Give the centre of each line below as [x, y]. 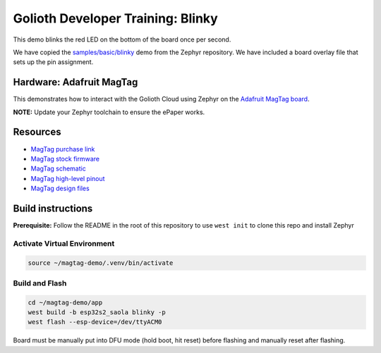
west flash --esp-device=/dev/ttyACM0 [95, 322]
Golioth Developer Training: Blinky [115, 18]
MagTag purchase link [63, 149]
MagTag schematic [58, 168]
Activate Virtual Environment [64, 243]
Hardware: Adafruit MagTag [75, 82]
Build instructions [53, 208]
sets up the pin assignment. [53, 62]
